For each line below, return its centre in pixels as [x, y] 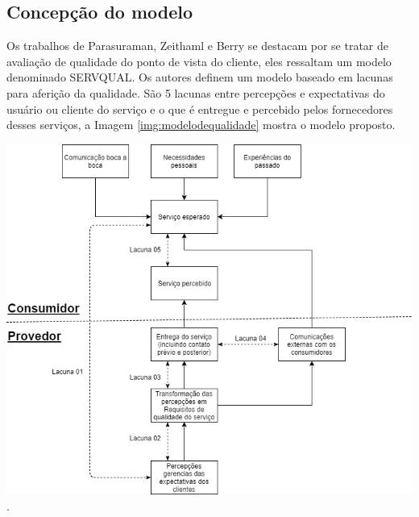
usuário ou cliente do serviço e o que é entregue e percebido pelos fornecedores [200, 108]
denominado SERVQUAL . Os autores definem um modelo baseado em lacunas [200, 77]
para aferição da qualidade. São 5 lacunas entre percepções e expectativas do [196, 92]
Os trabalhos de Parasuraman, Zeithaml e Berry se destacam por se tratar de [198, 46]
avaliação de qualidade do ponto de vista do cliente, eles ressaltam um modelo [199, 61]
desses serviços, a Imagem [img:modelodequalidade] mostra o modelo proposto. [201, 125]
